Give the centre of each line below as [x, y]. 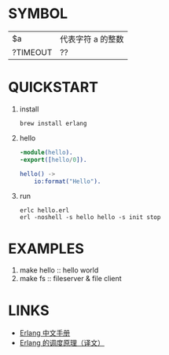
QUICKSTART [53, 88]
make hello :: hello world [59, 270]
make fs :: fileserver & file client [70, 279]
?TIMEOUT [32, 52]
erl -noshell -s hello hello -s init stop [90, 218]
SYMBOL [38, 14]
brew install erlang [53, 123]
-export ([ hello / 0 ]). [53, 159]
